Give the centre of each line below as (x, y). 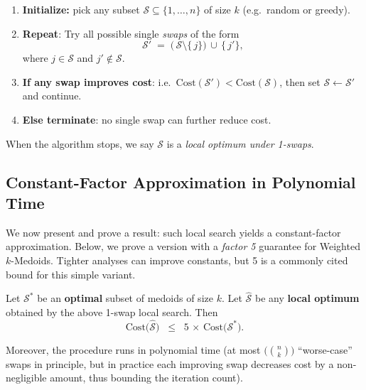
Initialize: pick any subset (81, 9)
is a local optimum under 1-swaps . (240, 143)
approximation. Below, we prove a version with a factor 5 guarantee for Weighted (183, 246)
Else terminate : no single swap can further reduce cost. (147, 119)
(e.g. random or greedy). (296, 9)
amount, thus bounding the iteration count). (146, 378)
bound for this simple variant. (71, 274)
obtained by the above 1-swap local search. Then (112, 312)
